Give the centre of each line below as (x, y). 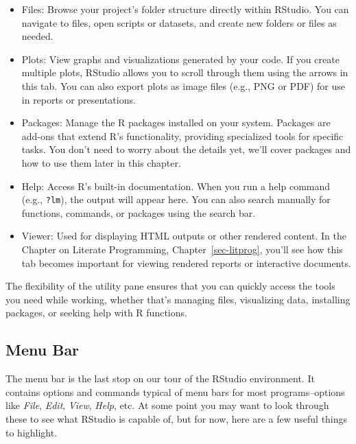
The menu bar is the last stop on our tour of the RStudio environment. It (160, 378)
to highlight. (32, 432)
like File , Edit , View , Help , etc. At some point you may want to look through (167, 405)
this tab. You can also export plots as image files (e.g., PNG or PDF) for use (183, 85)
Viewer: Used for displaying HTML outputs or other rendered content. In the (184, 236)
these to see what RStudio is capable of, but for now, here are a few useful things (177, 418)
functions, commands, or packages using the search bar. (139, 212)
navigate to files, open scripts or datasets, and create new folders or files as (179, 22)
